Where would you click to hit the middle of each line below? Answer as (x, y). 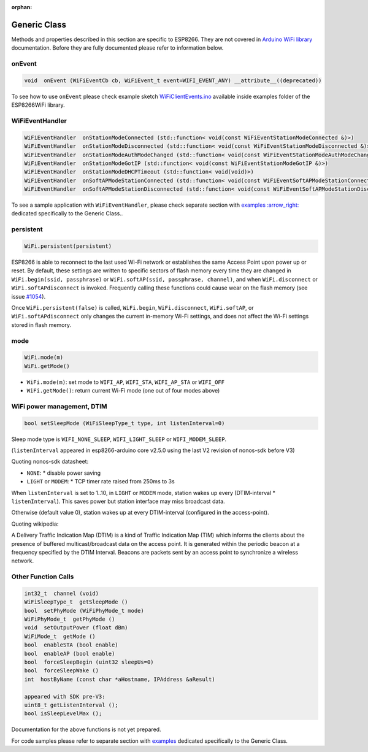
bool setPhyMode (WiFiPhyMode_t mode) (84, 611)
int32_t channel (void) (62, 593)
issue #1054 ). (29, 296)
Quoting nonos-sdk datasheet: (50, 462)
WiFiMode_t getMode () (60, 636)
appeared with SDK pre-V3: (65, 696)
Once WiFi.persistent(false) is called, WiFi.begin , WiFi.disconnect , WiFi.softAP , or (132, 307)
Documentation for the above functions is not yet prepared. (86, 729)
